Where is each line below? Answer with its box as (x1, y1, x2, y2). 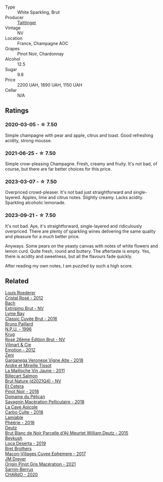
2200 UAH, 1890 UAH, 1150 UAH (17, 82, 83, 88)
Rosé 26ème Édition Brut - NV (5, 337, 66, 343)
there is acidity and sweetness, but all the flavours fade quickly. (5, 253, 133, 259)
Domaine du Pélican (5, 394, 45, 400)
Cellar (5, 88, 17, 93)
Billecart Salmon (5, 373, 38, 379)
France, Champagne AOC (17, 41, 69, 46)
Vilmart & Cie (5, 342, 32, 348)
